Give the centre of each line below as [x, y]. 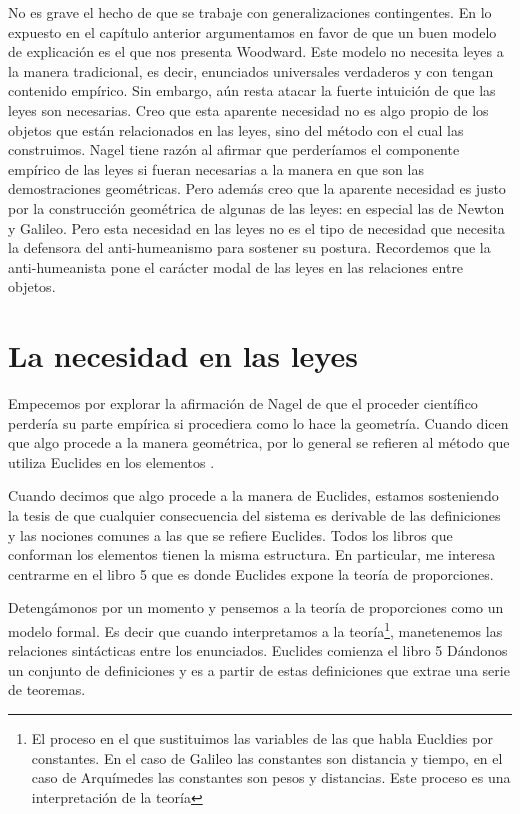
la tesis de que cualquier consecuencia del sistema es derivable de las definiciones [254, 515]
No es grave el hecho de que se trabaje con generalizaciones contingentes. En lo [250, 12]
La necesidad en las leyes [183, 355]
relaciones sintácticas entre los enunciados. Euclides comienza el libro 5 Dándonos [258, 650]
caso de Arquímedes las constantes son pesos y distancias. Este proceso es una [271, 777]
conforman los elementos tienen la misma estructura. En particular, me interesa [252, 554]
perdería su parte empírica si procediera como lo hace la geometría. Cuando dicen [258, 422]
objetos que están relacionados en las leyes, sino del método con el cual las [236, 129]
